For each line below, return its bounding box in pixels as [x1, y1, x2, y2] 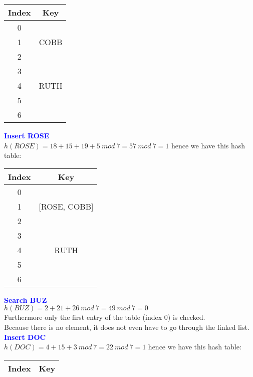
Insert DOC [4, 331, 46, 342]
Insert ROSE [4, 130, 50, 140]
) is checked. [167, 312, 205, 322]
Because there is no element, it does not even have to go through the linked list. [4, 321, 249, 332]
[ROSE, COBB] [39, 200, 94, 212]
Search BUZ [4, 294, 47, 305]
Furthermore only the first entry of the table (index [4, 312, 162, 322]
